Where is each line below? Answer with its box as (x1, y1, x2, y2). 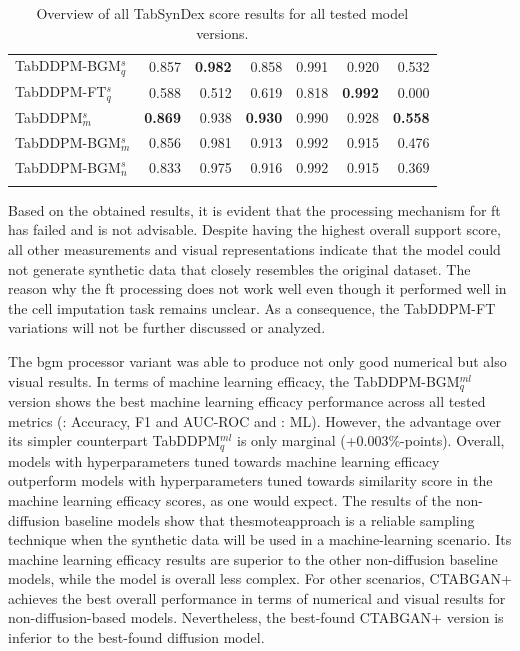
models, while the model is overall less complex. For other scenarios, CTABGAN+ (8, 568, 512, 589)
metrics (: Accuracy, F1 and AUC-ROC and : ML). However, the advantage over (8, 410, 502, 431)
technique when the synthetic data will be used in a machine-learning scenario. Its (8, 529, 512, 550)
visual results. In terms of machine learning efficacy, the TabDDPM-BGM (8, 370, 460, 391)
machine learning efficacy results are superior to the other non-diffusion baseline (8, 548, 498, 569)
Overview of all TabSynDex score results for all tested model (36, 3, 409, 23)
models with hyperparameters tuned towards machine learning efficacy (8, 450, 440, 471)
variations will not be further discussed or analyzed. (8, 317, 326, 338)
